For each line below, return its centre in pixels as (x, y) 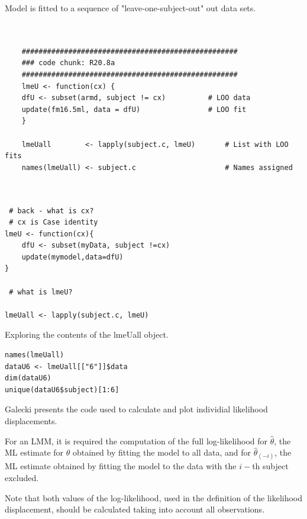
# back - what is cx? (51, 211)
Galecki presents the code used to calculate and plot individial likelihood (136, 409)
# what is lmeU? (41, 292)
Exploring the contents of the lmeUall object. (87, 334)
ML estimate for (34, 452)
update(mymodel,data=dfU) (72, 257)
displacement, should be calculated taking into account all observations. (135, 509)
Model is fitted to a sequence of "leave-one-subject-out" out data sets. (130, 8)
